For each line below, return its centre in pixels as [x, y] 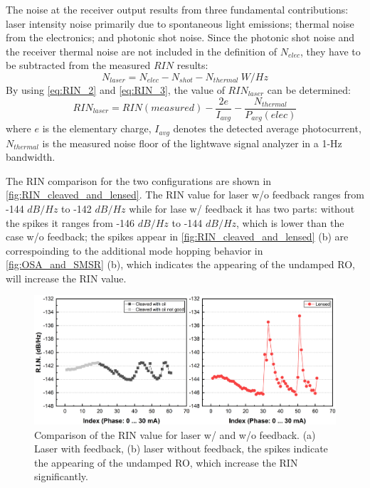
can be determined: [309, 89]
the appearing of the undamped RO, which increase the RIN [166, 462]
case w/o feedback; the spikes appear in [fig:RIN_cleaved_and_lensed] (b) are [177, 237]
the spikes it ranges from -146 [70, 222]
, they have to [331, 51]
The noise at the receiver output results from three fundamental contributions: [177, 9]
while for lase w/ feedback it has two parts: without [242, 208]
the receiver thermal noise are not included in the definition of [141, 51]
